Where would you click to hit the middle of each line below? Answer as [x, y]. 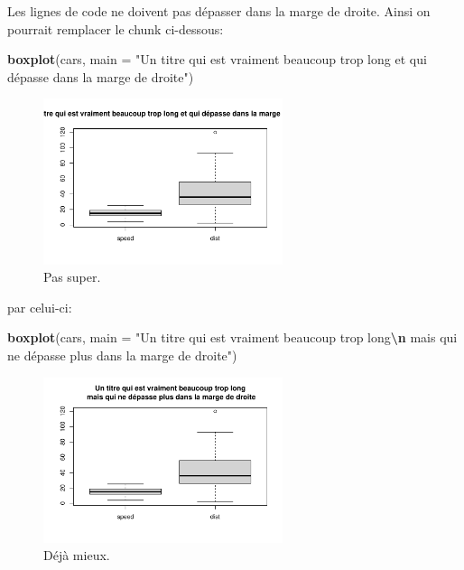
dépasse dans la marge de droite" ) [101, 76]
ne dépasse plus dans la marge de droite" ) [122, 355]
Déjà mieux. [77, 555]
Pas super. [72, 277]
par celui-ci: [40, 307]
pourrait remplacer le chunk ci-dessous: [116, 28]
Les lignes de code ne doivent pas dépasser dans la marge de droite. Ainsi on [219, 11]
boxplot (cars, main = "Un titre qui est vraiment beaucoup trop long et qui [217, 59]
